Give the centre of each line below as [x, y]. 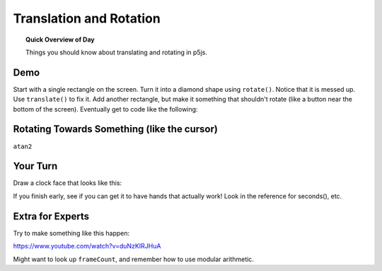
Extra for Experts [51, 216]
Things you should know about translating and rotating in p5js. [117, 52]
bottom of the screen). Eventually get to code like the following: [105, 109]
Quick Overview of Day [60, 40]
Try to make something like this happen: [71, 233]
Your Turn [35, 166]
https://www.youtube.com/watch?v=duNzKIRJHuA [87, 246]
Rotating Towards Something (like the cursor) [116, 130]
